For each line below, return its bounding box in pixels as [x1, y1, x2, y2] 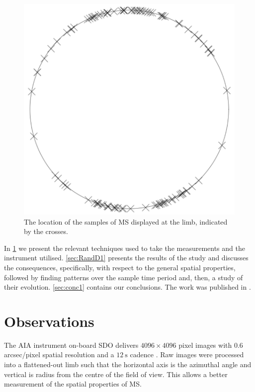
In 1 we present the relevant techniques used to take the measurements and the [4, 242, 245, 253]
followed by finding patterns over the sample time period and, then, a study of [4, 272, 243, 282]
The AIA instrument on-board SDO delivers [4, 339, 139, 350]
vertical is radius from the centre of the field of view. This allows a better [4, 369, 228, 379]
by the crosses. [24, 226, 68, 236]
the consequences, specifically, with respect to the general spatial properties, [4, 262, 236, 272]
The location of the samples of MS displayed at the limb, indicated [24, 216, 228, 227]
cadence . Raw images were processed [130, 349, 244, 360]
